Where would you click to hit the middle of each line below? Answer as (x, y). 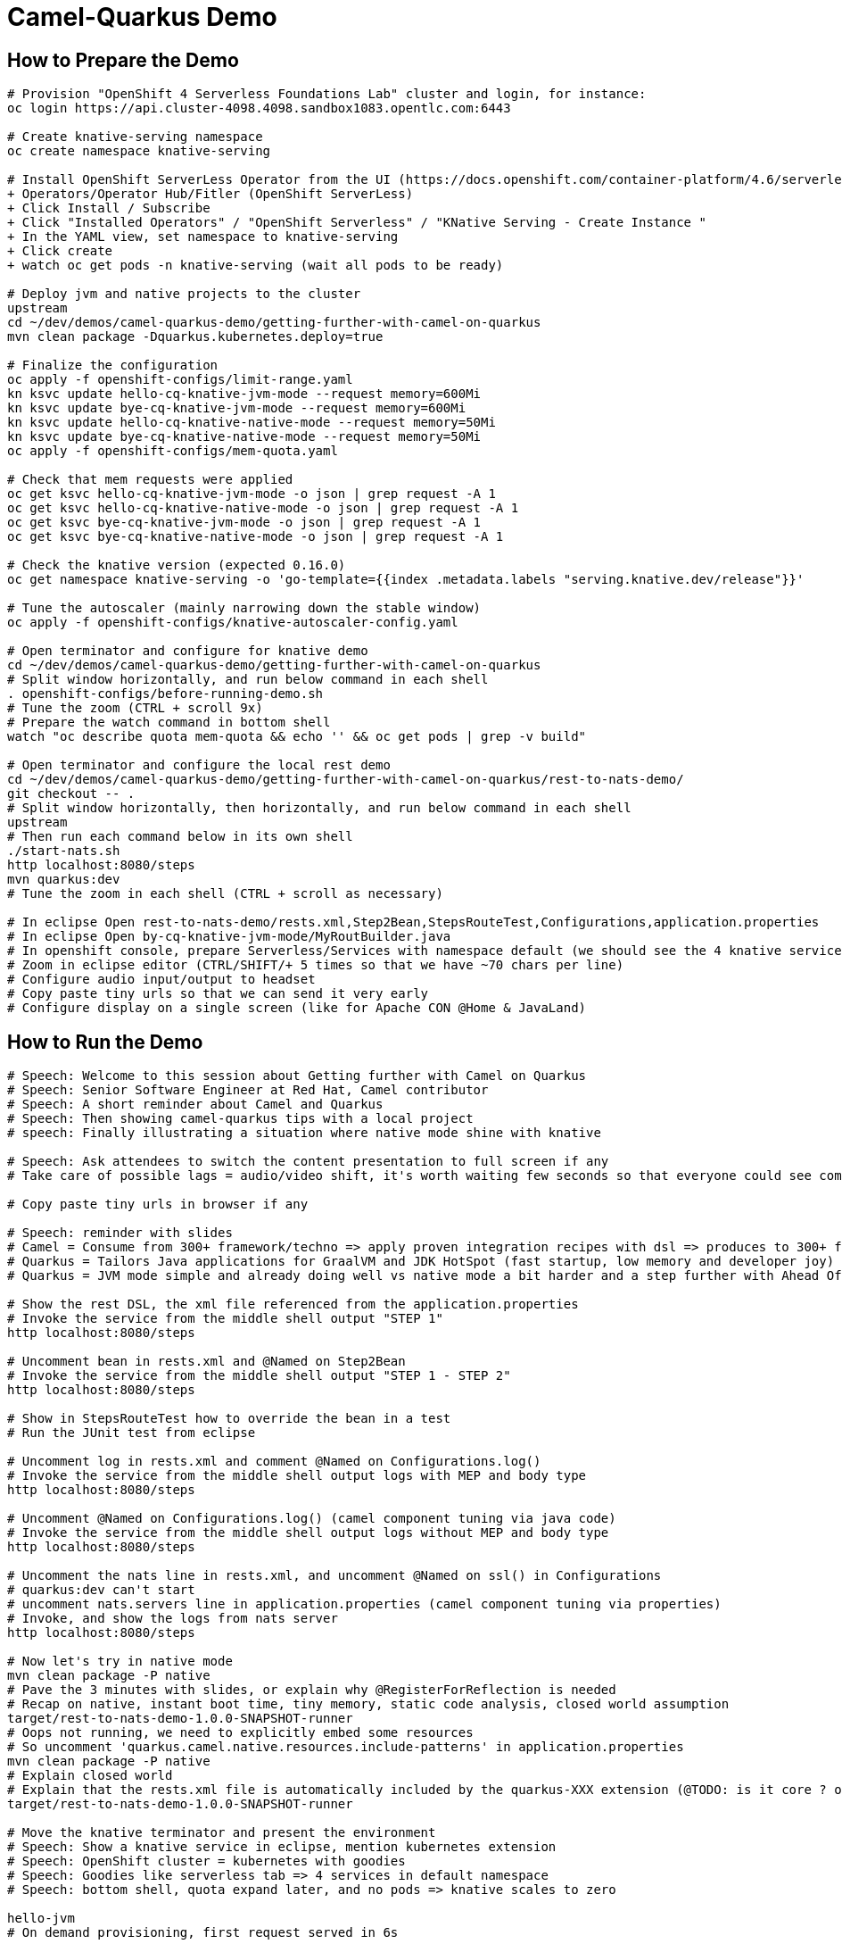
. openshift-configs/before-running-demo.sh (165, 694)
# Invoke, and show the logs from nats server (173, 1619)
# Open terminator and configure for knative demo (188, 651)
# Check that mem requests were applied (150, 480)
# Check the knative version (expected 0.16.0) (177, 565)
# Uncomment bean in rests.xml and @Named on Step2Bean (206, 1362)
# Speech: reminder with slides (120, 1233)
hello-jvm (41, 1919)
